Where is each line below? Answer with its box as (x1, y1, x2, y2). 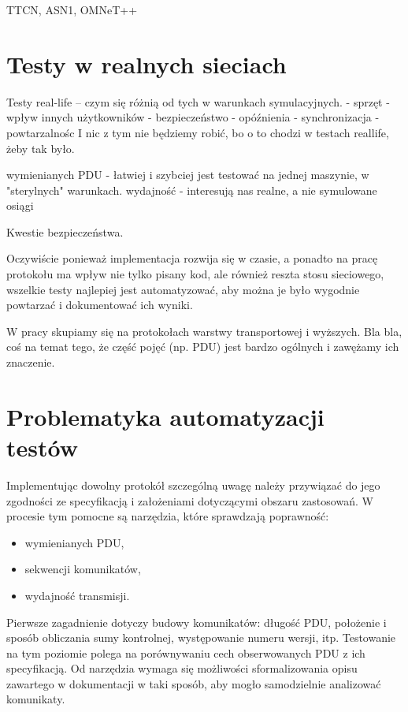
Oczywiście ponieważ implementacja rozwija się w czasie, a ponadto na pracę (6, 250, 378, 267)
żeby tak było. (6, 140, 75, 156)
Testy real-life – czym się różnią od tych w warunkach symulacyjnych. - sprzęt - (6, 93, 390, 110)
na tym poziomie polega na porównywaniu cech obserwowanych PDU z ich (6, 644, 365, 661)
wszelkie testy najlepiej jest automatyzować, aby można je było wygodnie (6, 281, 360, 297)
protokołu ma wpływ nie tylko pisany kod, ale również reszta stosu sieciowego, (6, 266, 384, 282)
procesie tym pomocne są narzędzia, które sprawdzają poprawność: (6, 508, 329, 524)
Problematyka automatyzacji (6, 400, 325, 432)
